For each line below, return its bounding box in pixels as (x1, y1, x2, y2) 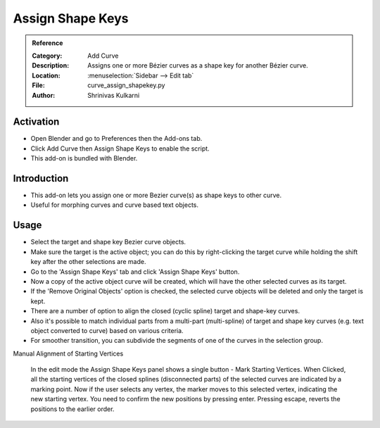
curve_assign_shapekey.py (87, 81, 165, 89)
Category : (32, 51, 63, 60)
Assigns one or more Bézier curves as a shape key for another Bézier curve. (87, 61, 309, 70)
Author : (32, 91, 56, 99)
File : (32, 81, 45, 89)
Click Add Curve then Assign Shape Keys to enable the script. (30, 144, 210, 153)
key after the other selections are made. (30, 258, 146, 266)
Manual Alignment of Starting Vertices (13, 349, 124, 358)
